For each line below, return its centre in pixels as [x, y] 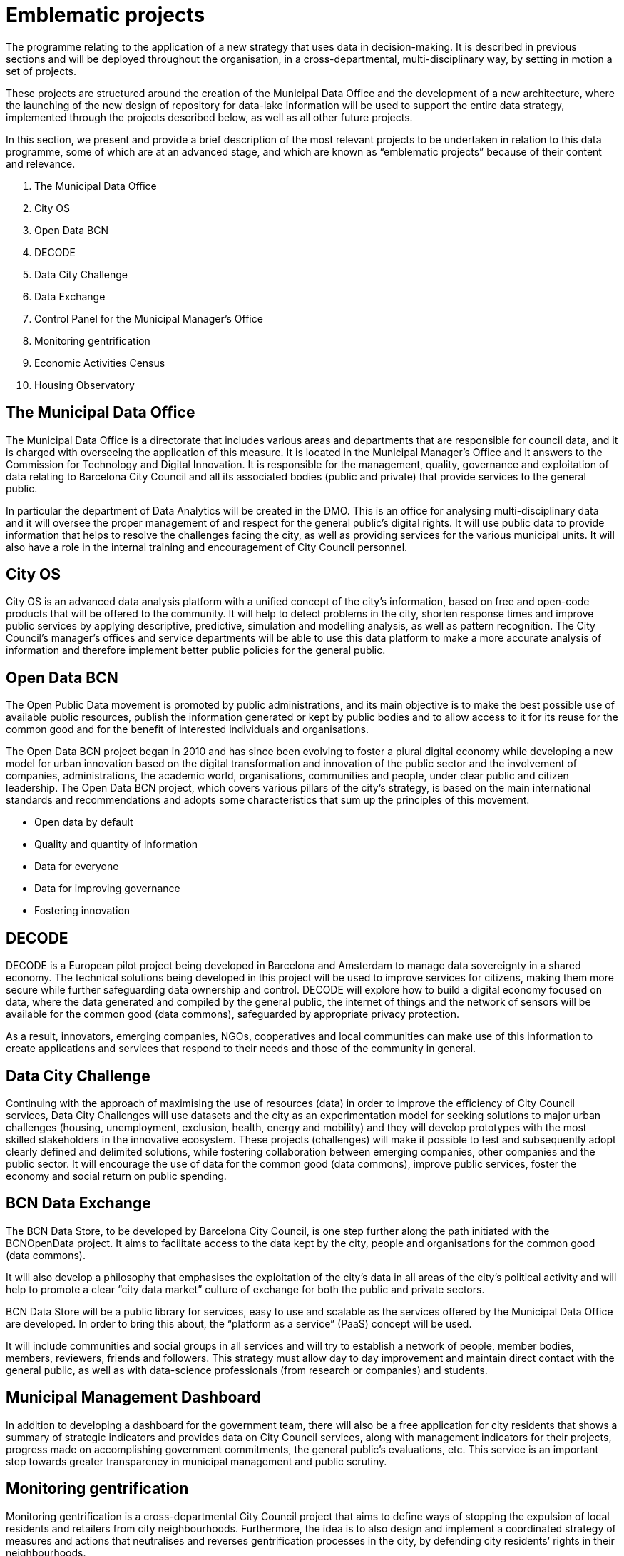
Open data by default [84, 822]
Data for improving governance [107, 889]
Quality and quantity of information [116, 844]
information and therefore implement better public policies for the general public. [196, 650]
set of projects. [41, 71]
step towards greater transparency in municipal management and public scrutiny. [196, 1461]
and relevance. [41, 163]
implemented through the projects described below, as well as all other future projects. [209, 117]
